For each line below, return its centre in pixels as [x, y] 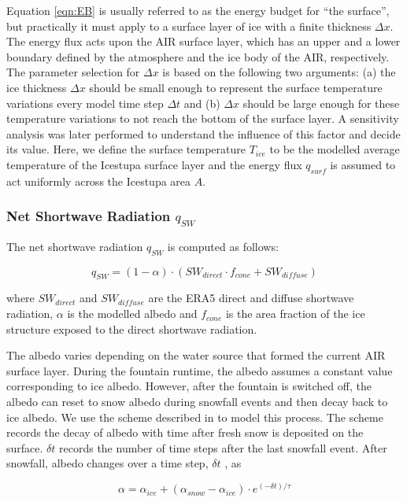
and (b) [202, 103]
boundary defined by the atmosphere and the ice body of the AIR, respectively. [198, 56]
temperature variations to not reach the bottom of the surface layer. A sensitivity [203, 118]
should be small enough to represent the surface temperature [236, 87]
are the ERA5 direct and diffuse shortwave [251, 298]
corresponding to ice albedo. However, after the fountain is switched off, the [189, 386]
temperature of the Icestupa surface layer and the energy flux [154, 164]
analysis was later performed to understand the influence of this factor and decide [203, 133]
